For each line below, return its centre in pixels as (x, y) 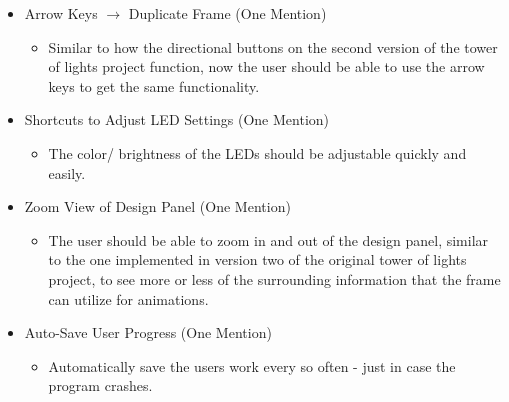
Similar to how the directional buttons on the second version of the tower (273, 46)
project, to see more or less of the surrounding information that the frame (274, 278)
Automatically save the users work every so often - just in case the (252, 365)
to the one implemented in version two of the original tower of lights (257, 259)
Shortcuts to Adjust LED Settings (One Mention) (177, 119)
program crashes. (100, 385)
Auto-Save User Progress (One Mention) (148, 332)
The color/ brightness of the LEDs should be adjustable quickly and (257, 152)
